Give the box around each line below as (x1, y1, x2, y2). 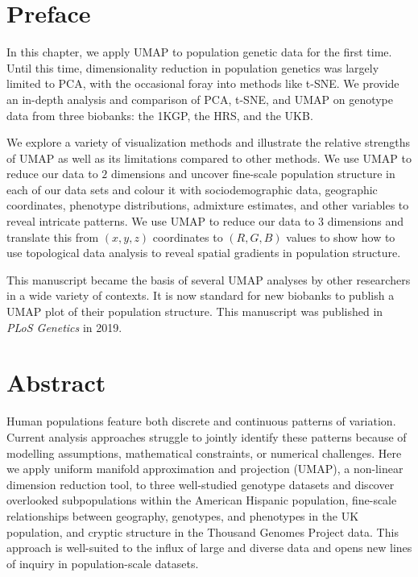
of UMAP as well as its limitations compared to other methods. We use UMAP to (6, 149, 412, 166)
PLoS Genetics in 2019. (6, 318, 122, 335)
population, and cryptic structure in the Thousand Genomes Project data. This (6, 523, 399, 540)
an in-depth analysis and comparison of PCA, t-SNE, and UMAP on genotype (6, 90, 394, 107)
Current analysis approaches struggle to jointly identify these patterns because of (6, 428, 407, 445)
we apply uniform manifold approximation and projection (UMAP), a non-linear (6, 460, 404, 477)
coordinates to (152, 228, 223, 245)
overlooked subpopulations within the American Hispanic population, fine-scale (6, 492, 397, 509)
